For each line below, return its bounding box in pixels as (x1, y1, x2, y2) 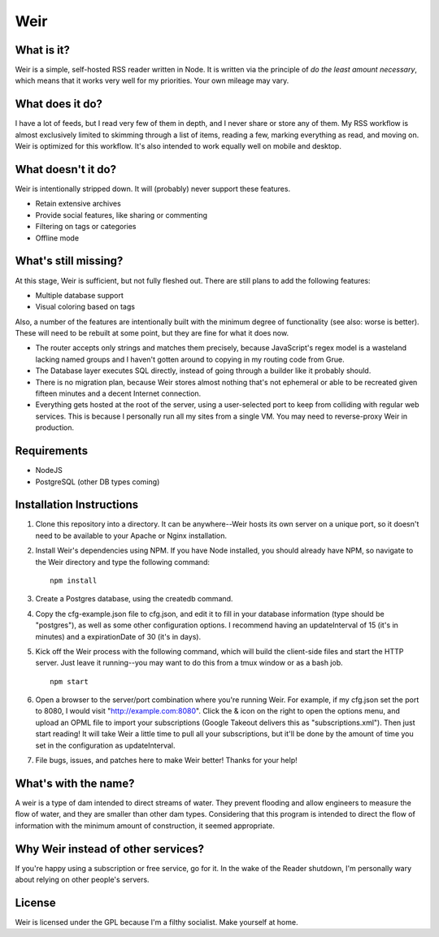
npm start (50, 677, 89, 686)
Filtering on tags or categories (35, 222, 137, 232)
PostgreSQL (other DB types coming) (35, 476, 160, 487)
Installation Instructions (15, 498, 139, 512)
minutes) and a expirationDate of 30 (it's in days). (35, 631, 202, 641)
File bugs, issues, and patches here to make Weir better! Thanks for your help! (35, 756, 298, 766)
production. (35, 423, 75, 432)
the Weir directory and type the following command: (35, 557, 211, 566)
